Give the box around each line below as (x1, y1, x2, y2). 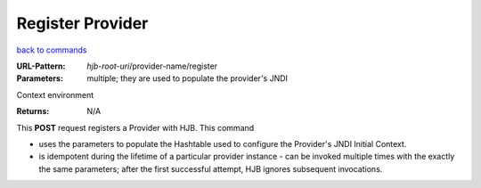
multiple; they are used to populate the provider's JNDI (86, 73, 289, 84)
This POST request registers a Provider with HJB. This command (16, 122, 255, 133)
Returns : (16, 106, 50, 117)
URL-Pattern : (16, 61, 66, 71)
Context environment (16, 89, 94, 100)
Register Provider (16, 13, 149, 33)
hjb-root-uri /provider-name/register (86, 61, 218, 71)
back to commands (16, 45, 87, 55)
